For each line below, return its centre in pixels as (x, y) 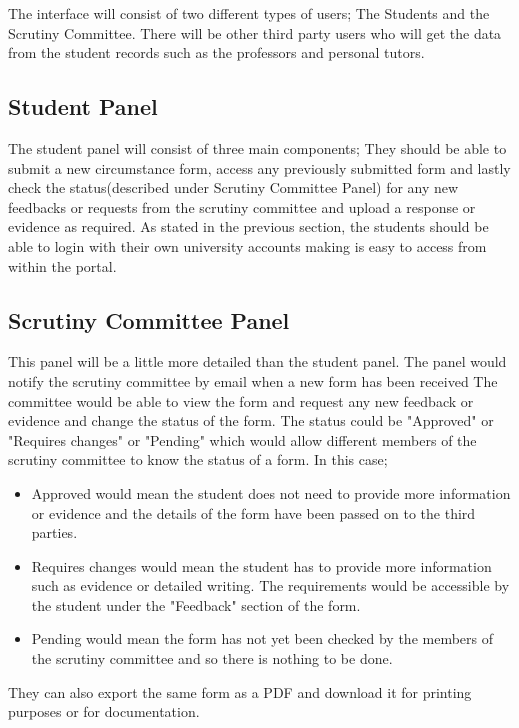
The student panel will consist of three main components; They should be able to (257, 147)
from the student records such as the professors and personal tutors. (216, 52)
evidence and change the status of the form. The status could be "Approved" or (251, 420)
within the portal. (62, 265)
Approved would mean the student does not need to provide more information (271, 492)
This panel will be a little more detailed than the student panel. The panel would (257, 361)
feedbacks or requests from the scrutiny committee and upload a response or (242, 206)
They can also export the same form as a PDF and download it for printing (240, 691)
